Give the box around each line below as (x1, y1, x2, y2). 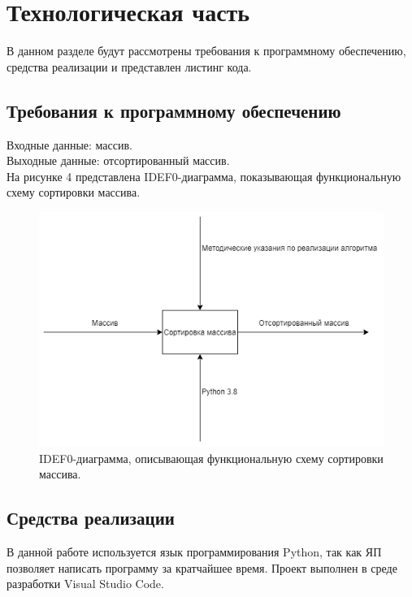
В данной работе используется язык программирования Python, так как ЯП (7, 543, 382, 560)
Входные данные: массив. (7, 136, 133, 153)
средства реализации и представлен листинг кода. (7, 58, 252, 75)
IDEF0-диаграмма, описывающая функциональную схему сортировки (39, 449, 384, 466)
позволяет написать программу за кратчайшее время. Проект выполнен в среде (7, 559, 397, 576)
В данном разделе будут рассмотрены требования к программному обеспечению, (7, 42, 406, 59)
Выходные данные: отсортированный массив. (7, 152, 230, 169)
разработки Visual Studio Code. (7, 575, 164, 592)
